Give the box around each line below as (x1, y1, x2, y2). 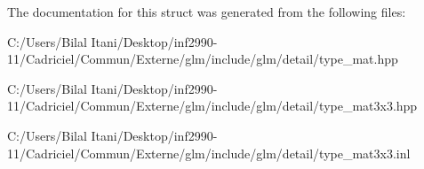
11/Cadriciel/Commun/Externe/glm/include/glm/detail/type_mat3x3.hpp (7, 96, 418, 115)
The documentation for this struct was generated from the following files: (7, 3, 406, 20)
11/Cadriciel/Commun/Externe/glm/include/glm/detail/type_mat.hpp (7, 50, 398, 68)
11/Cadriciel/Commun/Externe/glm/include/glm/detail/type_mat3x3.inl (7, 143, 411, 162)
